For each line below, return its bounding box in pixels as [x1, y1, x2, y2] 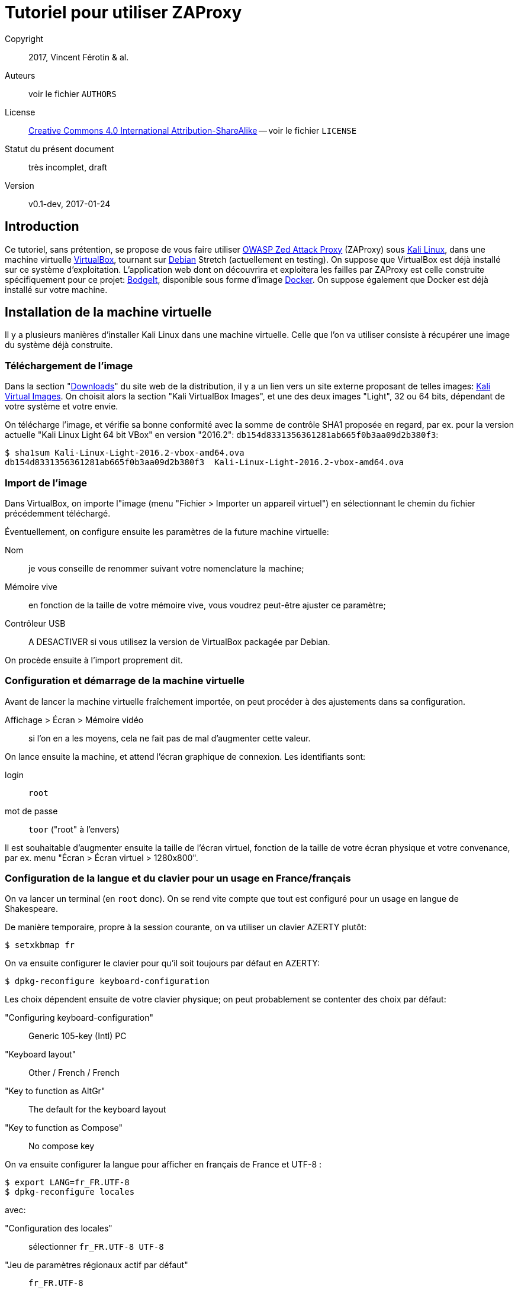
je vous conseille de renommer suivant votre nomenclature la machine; [28, 563, 304, 573]
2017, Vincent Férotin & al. [28, 51, 129, 62]
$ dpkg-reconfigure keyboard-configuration [5, 976, 210, 986]
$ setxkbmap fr [5, 940, 75, 950]
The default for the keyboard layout [28, 1104, 166, 1115]
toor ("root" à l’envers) [28, 824, 120, 834]
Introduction [5, 219, 79, 234]
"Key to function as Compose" [5, 1123, 123, 1133]
